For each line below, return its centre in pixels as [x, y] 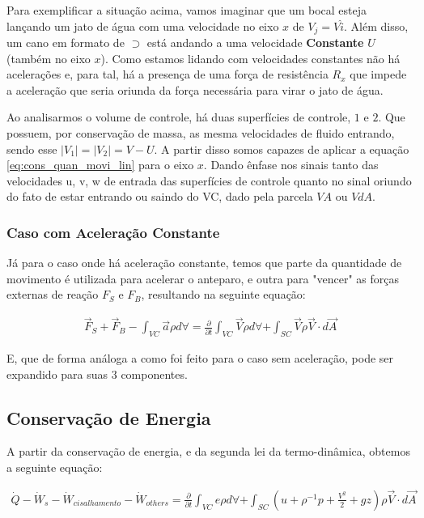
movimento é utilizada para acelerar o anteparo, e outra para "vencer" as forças [203, 278]
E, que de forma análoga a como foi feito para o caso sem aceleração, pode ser [200, 358]
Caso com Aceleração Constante [113, 232]
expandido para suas [57, 374]
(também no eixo [49, 58]
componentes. [154, 374]
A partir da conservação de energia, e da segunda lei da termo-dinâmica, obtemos [208, 451]
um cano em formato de [66, 42]
